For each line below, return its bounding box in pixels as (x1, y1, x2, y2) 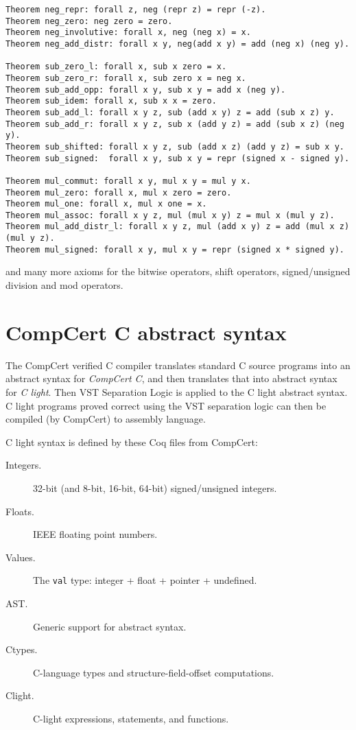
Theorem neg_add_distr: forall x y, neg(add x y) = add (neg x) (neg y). (5, 38, 350, 49)
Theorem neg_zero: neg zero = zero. (5, 16, 173, 26)
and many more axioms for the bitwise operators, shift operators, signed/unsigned (5, 264, 351, 279)
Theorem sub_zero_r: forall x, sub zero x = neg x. (5, 73, 246, 83)
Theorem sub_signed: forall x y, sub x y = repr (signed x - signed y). (5, 153, 350, 163)
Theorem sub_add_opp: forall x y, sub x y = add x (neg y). (5, 84, 286, 95)
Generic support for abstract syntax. (33, 619, 187, 633)
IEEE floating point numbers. (33, 527, 158, 541)
